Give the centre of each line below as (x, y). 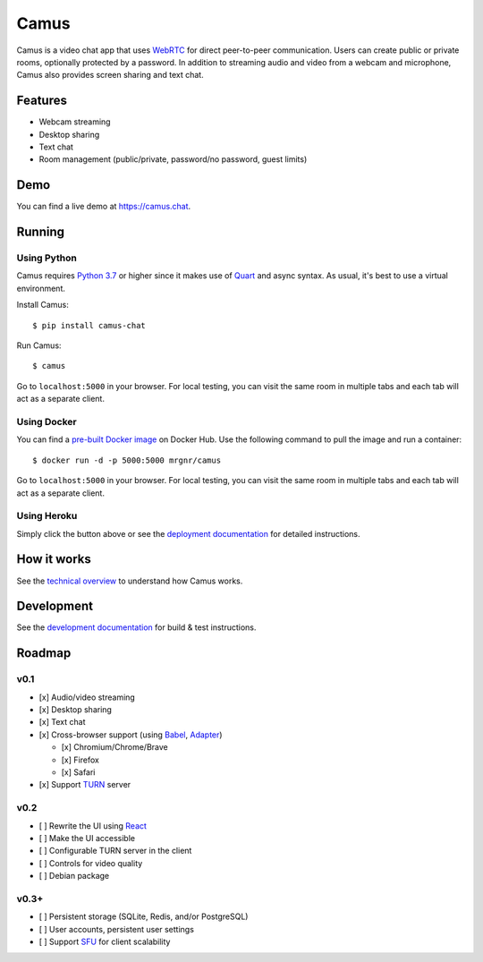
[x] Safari (78, 772)
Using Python (47, 258)
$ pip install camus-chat (89, 325)
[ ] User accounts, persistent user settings (116, 929)
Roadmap (44, 653)
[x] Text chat (62, 722)
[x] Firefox (80, 760)
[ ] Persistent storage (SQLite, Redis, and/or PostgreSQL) (144, 916)
